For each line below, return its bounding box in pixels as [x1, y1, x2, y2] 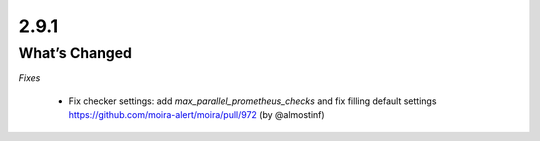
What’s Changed [18, 44, 132, 62]
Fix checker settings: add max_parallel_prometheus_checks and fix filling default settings [68, 95, 437, 107]
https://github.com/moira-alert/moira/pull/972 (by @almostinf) [68, 109, 325, 121]
